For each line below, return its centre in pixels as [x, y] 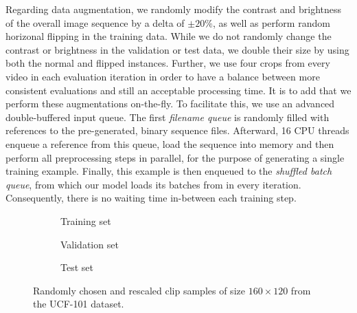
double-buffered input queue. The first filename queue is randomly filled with [168, 117]
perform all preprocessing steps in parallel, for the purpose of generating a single [175, 157]
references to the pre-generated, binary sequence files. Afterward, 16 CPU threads [177, 130]
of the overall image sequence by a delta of [95, 22]
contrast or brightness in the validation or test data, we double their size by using [177, 49]
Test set [77, 267]
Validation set [90, 244]
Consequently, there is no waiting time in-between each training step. [151, 198]
